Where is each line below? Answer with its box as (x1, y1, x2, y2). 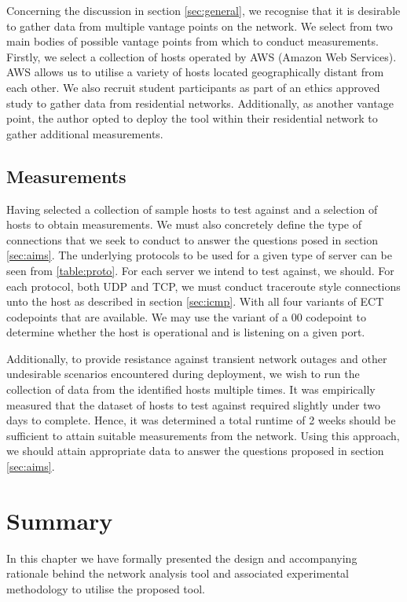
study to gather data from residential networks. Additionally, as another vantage (6, 94, 394, 111)
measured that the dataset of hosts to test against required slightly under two (6, 396, 380, 413)
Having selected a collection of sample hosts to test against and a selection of (6, 200, 378, 217)
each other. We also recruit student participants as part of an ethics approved (6, 79, 380, 95)
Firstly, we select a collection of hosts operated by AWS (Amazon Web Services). (6, 48, 397, 64)
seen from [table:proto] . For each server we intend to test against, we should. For (6, 262, 394, 278)
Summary (6, 504, 113, 536)
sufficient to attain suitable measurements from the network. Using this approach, (6, 427, 400, 443)
